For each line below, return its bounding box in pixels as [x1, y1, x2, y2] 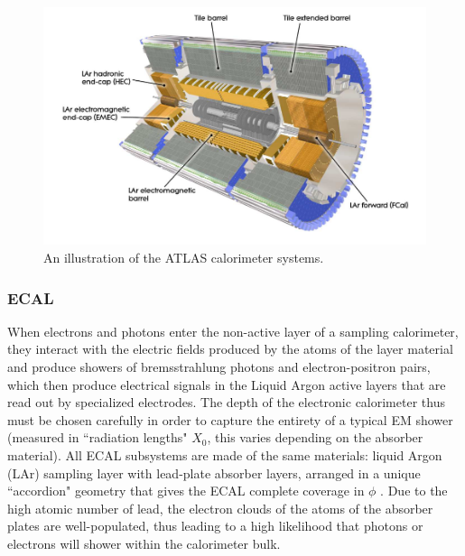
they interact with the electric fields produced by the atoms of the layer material [7, 339, 453, 358]
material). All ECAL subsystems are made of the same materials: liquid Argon [7, 446, 442, 465]
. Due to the [380, 481, 448, 500]
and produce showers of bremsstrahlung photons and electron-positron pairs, [7, 357, 431, 376]
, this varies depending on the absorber [207, 428, 423, 447]
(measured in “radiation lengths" [7, 428, 188, 447]
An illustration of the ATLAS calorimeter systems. [43, 248, 324, 267]
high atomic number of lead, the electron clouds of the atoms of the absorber [7, 498, 433, 517]
